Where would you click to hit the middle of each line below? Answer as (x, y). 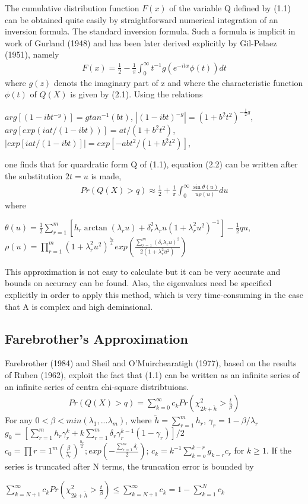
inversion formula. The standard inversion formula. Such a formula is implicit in (150, 31)
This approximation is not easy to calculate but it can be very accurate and (143, 271)
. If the (279, 450)
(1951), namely (32, 54)
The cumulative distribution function (72, 8)
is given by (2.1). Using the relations (136, 94)
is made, (106, 175)
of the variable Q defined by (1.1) (230, 8)
